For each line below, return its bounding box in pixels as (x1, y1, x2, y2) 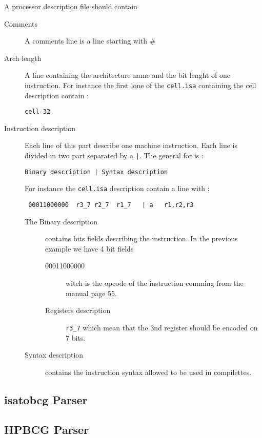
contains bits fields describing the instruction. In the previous (45, 233, 238, 244)
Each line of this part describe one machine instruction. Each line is (25, 140, 237, 151)
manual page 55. (66, 287, 117, 298)
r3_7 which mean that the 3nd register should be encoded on (66, 322, 258, 332)
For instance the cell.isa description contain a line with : (25, 183, 210, 194)
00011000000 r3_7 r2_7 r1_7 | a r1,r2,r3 (28, 201, 194, 209)
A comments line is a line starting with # (25, 35, 156, 46)
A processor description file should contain (4, 1, 137, 11)
